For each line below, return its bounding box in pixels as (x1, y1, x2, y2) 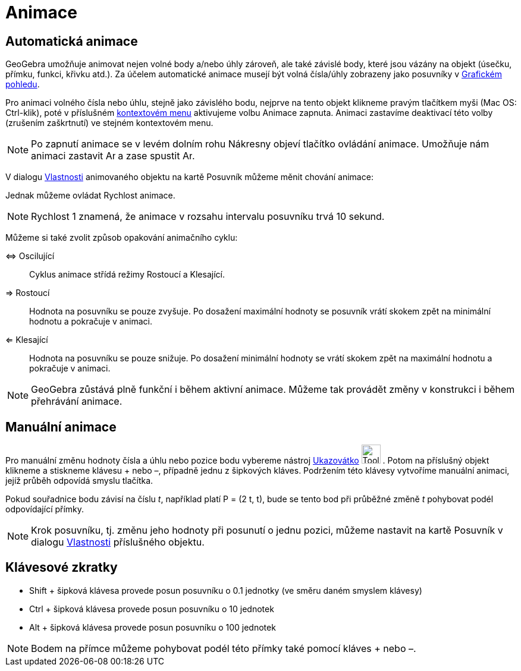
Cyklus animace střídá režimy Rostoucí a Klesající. (29, 269, 225, 280)
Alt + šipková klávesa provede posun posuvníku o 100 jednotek (29, 622, 276, 632)
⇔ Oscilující (5, 251, 55, 262)
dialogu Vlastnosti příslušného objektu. (31, 536, 205, 549)
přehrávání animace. (31, 395, 123, 408)
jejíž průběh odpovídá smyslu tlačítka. (5, 475, 153, 486)
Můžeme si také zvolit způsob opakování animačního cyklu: (5, 232, 238, 243)
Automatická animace (5, 33, 138, 49)
